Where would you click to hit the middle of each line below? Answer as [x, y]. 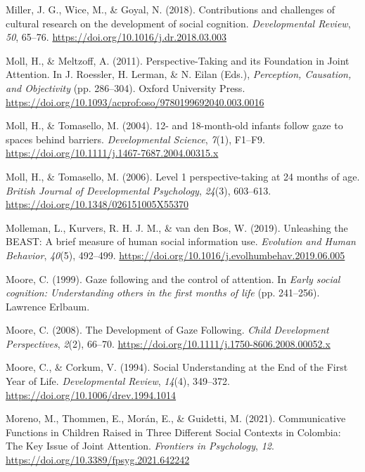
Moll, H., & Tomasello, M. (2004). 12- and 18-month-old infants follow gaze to [174, 125]
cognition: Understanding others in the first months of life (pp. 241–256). [163, 293]
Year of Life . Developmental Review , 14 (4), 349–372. [118, 381]
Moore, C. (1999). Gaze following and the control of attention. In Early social [173, 278]
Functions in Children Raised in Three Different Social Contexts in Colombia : [173, 432]
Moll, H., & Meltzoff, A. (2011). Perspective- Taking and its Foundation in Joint [178, 60]
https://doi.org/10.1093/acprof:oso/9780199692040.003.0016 [135, 101]
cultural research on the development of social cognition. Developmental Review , [178, 23]
